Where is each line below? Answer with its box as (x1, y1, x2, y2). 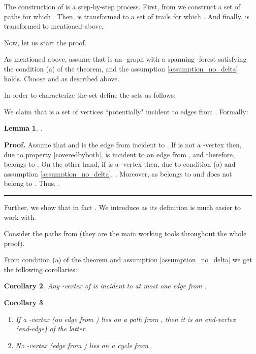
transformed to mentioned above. (4, 21, 104, 31)
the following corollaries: (4, 264, 77, 274)
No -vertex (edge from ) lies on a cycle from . (15, 340, 153, 350)
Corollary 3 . (4, 297, 45, 308)
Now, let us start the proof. (4, 37, 87, 47)
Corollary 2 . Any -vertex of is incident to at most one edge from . (4, 281, 207, 291)
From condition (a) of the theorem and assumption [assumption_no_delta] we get (4, 254, 252, 265)
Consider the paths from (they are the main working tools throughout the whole (4, 228, 247, 239)
